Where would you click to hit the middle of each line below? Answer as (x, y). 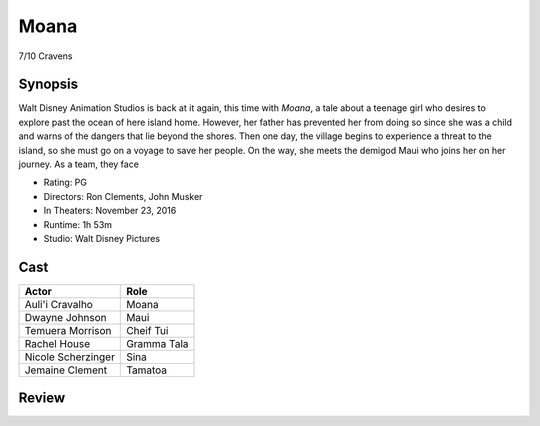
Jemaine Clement (66, 370)
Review (42, 398)
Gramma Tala (157, 343)
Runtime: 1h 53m (78, 224)
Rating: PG (65, 182)
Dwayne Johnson (65, 317)
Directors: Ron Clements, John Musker (123, 196)
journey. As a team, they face (79, 164)
